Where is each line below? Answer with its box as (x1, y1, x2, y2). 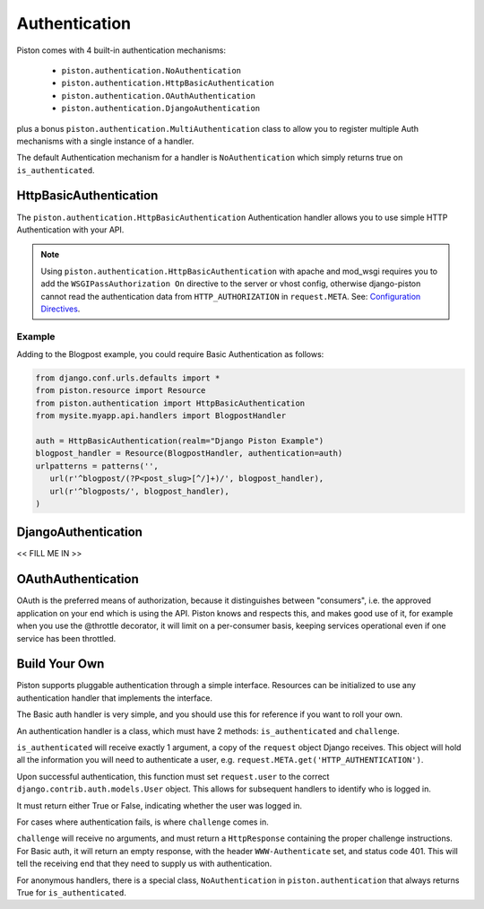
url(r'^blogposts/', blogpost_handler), (49, 485, 230, 496)
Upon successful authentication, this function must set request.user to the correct (16, 771, 330, 782)
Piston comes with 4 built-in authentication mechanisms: (16, 45, 226, 56)
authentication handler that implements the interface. (16, 692, 212, 704)
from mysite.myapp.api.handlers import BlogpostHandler (35, 411, 287, 421)
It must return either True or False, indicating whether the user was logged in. (16, 800, 303, 811)
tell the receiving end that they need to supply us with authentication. (16, 858, 272, 870)
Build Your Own (16, 656, 105, 672)
